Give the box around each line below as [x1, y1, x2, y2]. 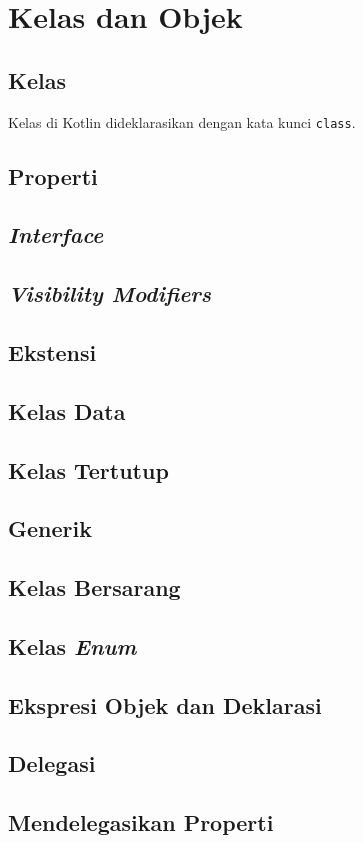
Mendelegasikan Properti [8, 807, 274, 838]
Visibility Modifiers [8, 278, 212, 309]
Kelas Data [8, 395, 126, 426]
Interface [8, 219, 104, 250]
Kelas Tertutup [8, 454, 169, 485]
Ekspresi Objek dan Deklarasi [8, 689, 322, 720]
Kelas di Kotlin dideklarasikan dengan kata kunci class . [8, 111, 356, 132]
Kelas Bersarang [8, 572, 181, 603]
